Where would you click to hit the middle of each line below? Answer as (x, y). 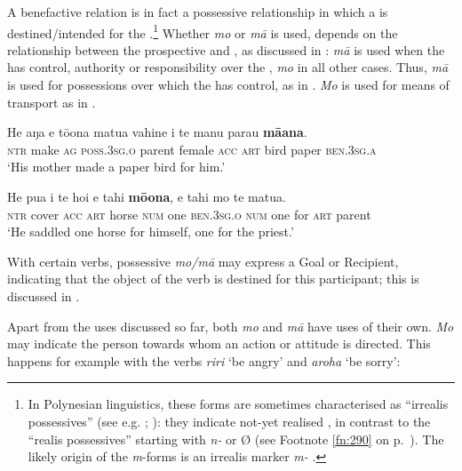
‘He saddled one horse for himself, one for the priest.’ (151, 232)
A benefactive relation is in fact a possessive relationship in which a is (198, 12)
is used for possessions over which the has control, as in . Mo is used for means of (228, 85)
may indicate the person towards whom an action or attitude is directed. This (219, 343)
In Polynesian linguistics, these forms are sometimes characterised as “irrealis (238, 404)
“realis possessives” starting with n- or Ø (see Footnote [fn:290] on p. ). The (236, 439)
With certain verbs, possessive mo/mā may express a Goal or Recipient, (203, 261)
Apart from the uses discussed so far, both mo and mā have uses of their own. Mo (231, 326)
